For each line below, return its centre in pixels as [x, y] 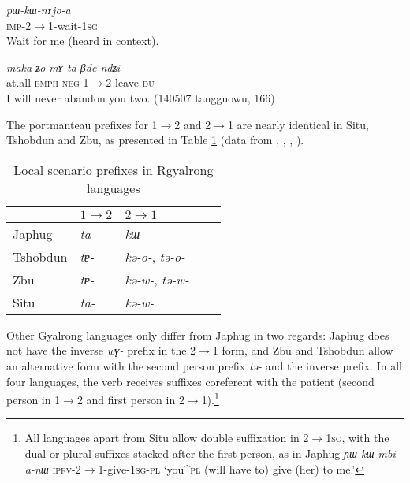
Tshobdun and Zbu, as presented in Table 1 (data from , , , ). [155, 140]
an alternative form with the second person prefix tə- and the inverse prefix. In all [204, 365]
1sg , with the [358, 438]
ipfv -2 [67, 468]
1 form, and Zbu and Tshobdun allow [303, 350]
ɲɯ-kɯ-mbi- [371, 453]
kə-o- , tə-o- [155, 256]
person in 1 [34, 399]
